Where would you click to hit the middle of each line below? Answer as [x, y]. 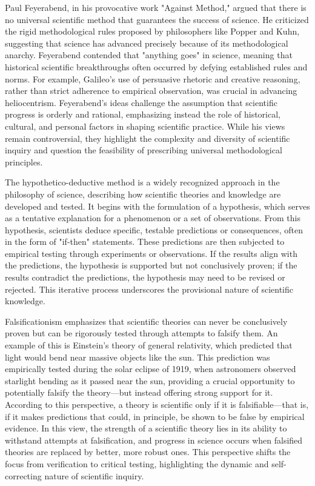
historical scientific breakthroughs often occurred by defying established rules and [156, 66]
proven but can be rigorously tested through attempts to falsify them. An [141, 333]
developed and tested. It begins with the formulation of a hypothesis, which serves [157, 206]
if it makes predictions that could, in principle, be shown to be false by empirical [155, 416]
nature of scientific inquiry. [94, 475]
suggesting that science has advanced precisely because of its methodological [147, 43]
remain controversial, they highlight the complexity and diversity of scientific [148, 138]
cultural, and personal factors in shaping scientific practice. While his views [145, 126]
